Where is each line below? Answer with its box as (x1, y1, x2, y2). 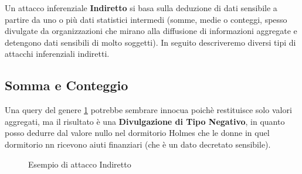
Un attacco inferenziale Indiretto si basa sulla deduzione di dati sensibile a (5, 2, 277, 13)
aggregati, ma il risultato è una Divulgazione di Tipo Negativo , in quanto (5, 115, 285, 127)
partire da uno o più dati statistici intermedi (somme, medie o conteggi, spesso (5, 13, 287, 25)
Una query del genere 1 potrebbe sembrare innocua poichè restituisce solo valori (5, 104, 292, 116)
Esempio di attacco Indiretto (28, 158, 131, 170)
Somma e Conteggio (5, 76, 128, 94)
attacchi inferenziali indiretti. (5, 47, 110, 60)
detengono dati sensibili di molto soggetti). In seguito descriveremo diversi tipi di (5, 36, 296, 48)
